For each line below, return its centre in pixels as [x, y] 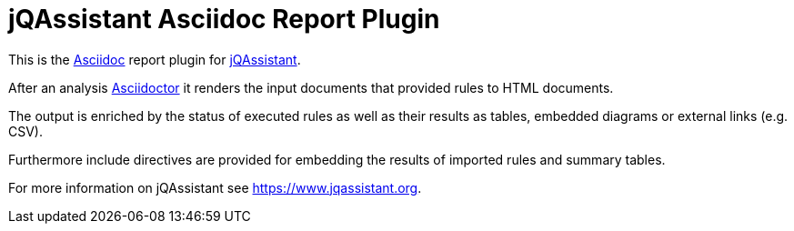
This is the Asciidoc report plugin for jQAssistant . [155, 59]
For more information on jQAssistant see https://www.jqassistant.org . [215, 187]
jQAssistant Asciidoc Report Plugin [224, 19]
